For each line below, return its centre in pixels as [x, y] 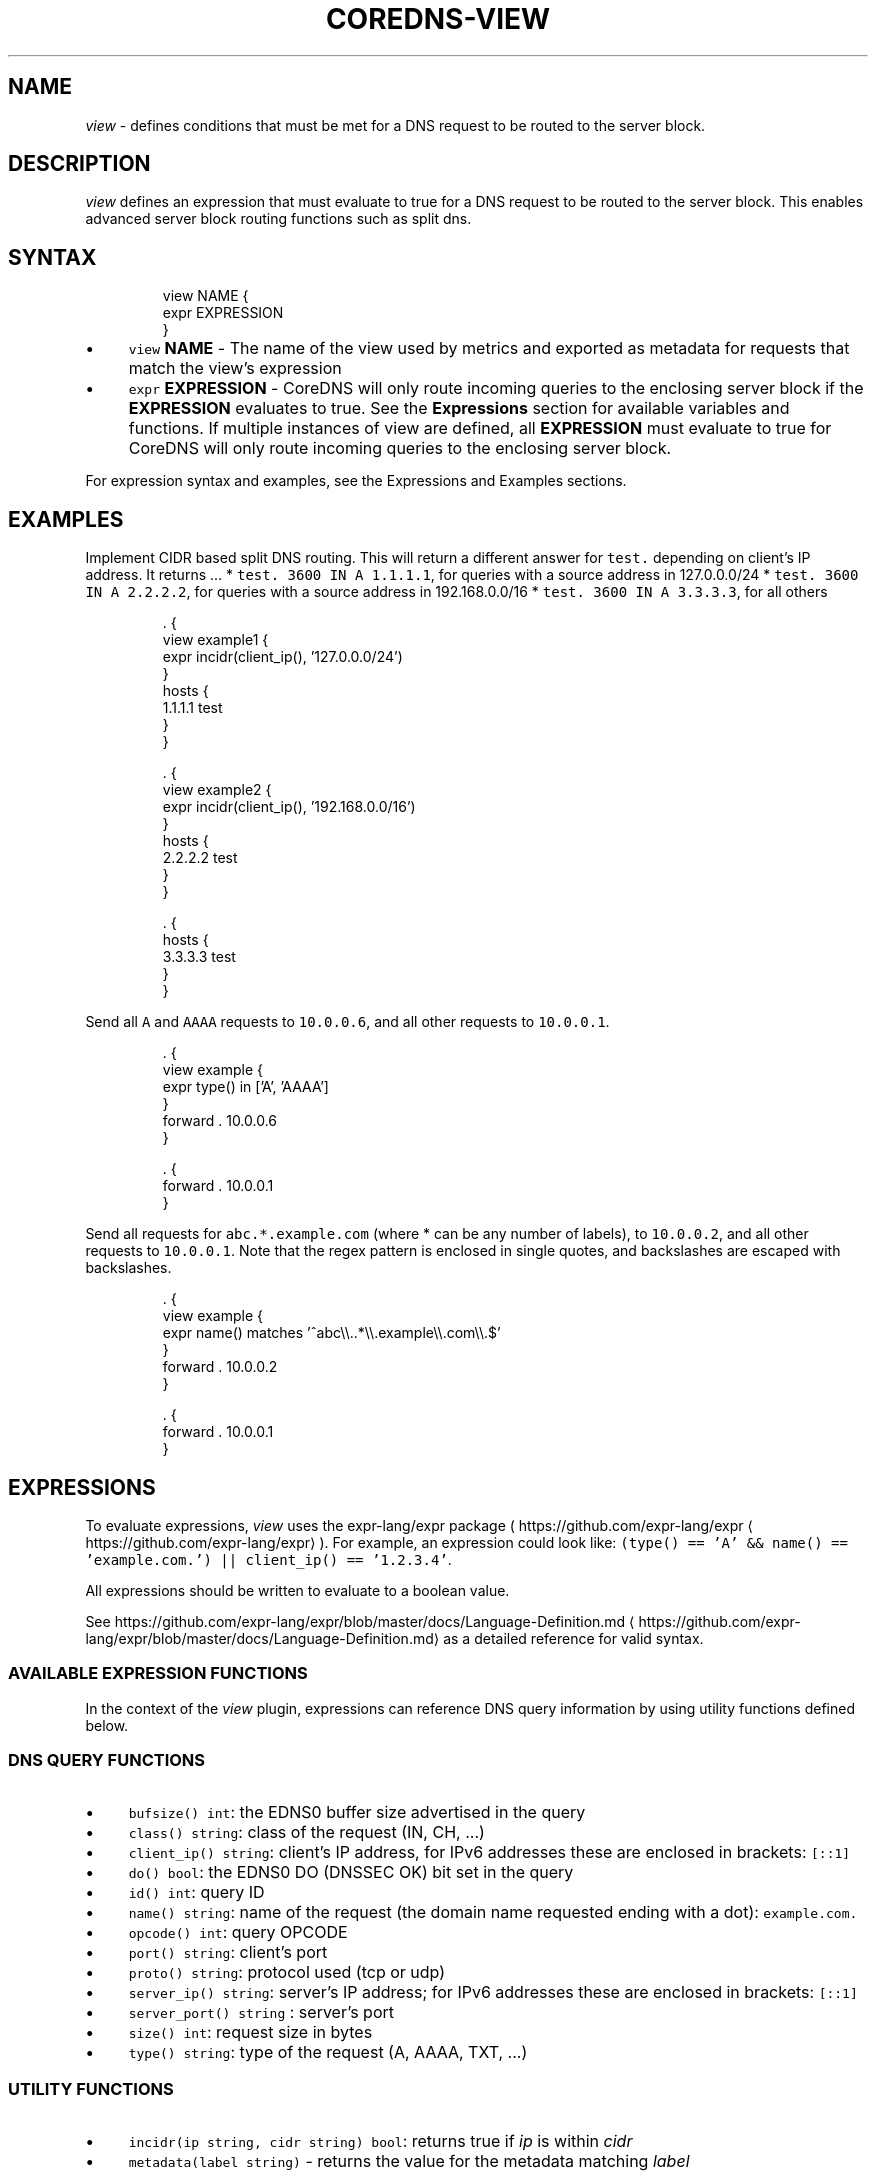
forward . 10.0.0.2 [220, 1367]
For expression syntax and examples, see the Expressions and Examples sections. [356, 481]
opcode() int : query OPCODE [238, 1932]
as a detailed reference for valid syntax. [573, 1638]
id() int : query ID [196, 1892]
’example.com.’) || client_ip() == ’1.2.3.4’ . [268, 1559]
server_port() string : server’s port [261, 2012]
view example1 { [215, 640]
